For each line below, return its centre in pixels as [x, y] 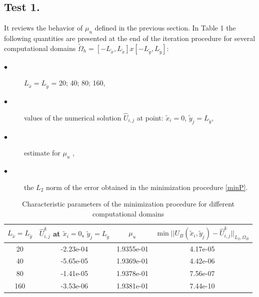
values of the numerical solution [73, 117]
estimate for [42, 153]
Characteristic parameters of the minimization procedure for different [128, 204]
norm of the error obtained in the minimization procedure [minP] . [147, 187]
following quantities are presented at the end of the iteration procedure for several [130, 38]
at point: [150, 117]
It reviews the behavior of [43, 28]
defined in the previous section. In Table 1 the [165, 28]
